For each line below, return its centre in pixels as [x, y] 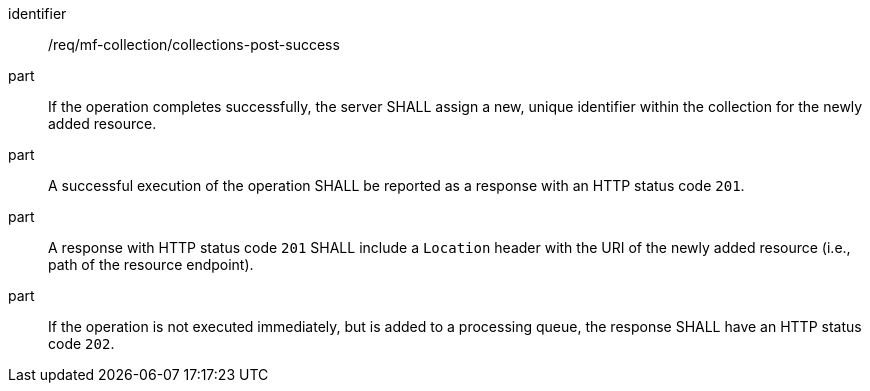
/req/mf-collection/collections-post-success [194, 44]
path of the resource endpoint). [151, 264]
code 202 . [81, 343]
